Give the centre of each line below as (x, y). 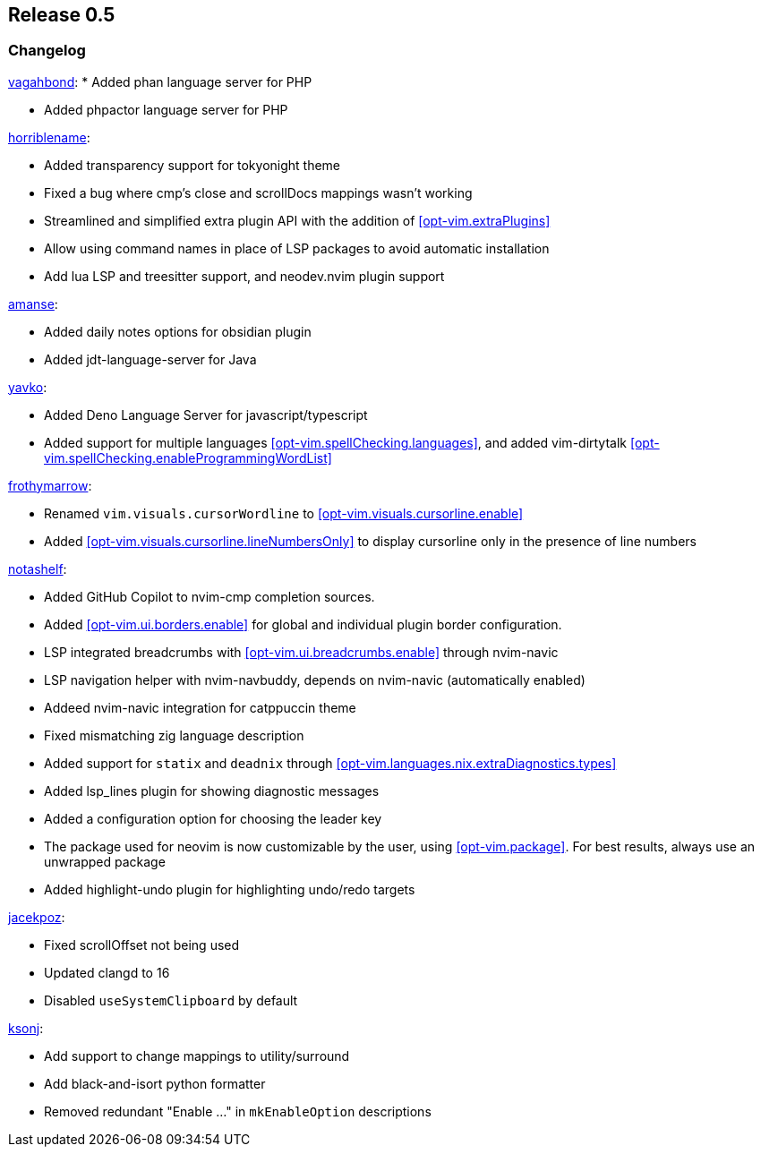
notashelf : (38, 568)
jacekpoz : (37, 917)
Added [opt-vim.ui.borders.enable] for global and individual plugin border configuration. (303, 624)
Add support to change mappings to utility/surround (197, 1056)
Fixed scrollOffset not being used (142, 945)
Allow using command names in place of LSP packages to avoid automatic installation (297, 248)
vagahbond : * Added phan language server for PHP (160, 81)
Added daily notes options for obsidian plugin (178, 331)
